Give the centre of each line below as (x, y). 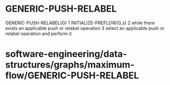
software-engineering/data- (66, 54)
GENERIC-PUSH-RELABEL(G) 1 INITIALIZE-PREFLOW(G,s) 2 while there (80, 23)
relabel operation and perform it (39, 33)
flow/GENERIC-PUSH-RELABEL (72, 76)
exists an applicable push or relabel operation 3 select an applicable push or (85, 28)
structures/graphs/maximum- (70, 65)
